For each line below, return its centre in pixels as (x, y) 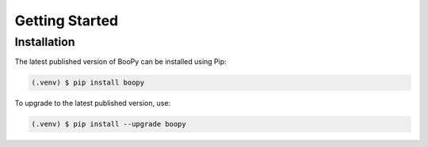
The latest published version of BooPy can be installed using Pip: (121, 62)
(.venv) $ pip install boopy (88, 83)
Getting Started (67, 21)
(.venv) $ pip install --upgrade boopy (109, 124)
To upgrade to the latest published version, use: (92, 104)
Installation (45, 42)
